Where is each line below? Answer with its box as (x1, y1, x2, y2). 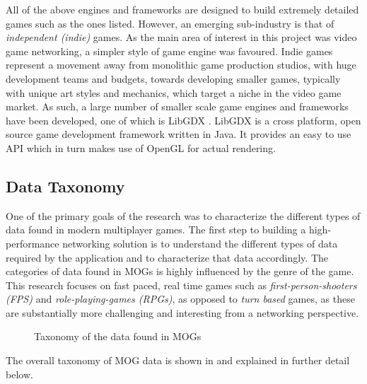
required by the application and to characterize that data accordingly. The (6, 250, 329, 264)
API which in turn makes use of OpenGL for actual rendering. (6, 140, 276, 155)
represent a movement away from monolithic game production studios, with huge (6, 57, 356, 72)
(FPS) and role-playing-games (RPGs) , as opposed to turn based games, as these (6, 291, 355, 306)
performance (6, 235, 59, 250)
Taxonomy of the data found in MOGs (34, 329, 202, 344)
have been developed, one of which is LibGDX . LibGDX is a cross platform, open (6, 112, 361, 127)
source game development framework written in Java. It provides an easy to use (6, 127, 351, 141)
